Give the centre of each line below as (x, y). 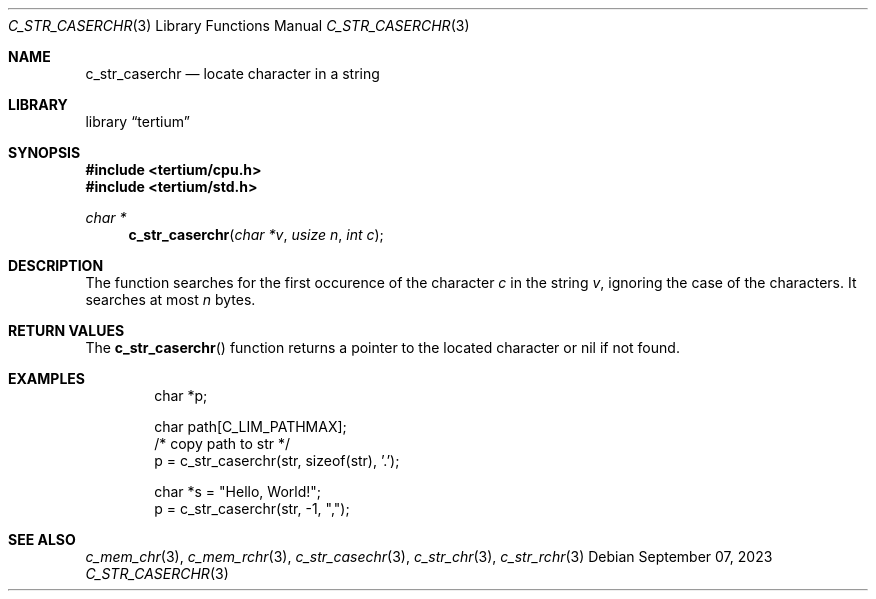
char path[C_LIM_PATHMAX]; (250, 426)
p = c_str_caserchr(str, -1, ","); (252, 508)
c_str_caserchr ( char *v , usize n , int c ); (256, 234)
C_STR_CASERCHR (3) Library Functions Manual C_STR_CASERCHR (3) (239, 25)
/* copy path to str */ (222, 443)
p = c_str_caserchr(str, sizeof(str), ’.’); (277, 460)
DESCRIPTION (56, 265)
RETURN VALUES (66, 330)
